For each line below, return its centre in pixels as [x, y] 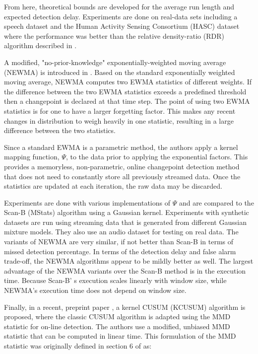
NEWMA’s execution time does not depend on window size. [95, 290]
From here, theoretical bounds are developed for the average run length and [119, 6]
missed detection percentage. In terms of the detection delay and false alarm [120, 251]
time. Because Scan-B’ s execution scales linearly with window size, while [115, 280]
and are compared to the [216, 202]
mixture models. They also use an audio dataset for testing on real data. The [121, 232]
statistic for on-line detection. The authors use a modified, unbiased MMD [117, 326]
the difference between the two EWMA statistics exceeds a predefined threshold [125, 91]
